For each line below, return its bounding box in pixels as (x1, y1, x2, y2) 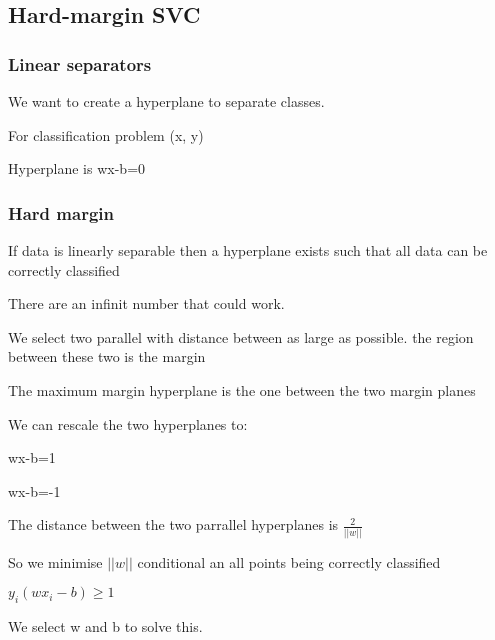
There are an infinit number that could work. (8, 293, 285, 314)
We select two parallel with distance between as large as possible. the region (8, 326, 474, 347)
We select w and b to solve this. (8, 616, 203, 637)
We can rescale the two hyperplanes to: (8, 413, 248, 434)
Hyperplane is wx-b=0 (8, 158, 146, 179)
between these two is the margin (8, 346, 206, 367)
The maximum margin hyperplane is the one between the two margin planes (8, 379, 476, 400)
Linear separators (8, 51, 152, 76)
